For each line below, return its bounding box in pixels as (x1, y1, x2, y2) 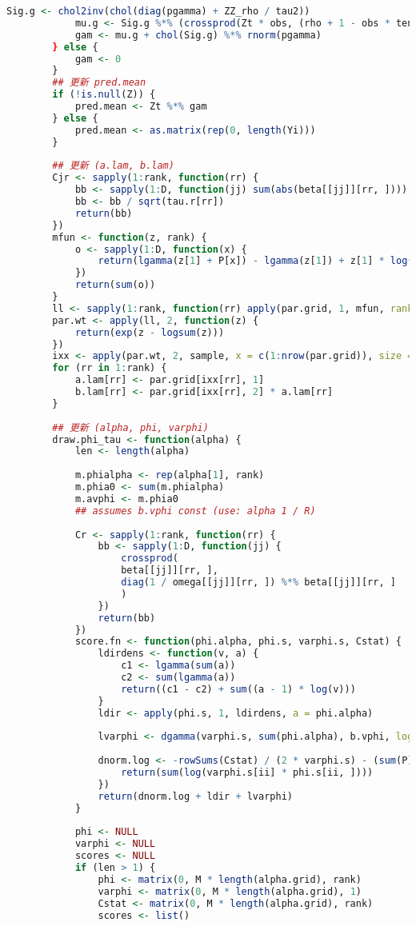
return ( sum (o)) (74, 279, 156, 291)
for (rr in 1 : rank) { (52, 362, 167, 374)
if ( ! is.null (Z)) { (52, 89, 156, 101)
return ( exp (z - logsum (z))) (74, 326, 225, 338)
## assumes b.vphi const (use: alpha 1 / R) (74, 505, 316, 517)
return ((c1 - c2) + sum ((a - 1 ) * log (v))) (121, 683, 356, 695)
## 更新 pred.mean (52, 77, 146, 89)
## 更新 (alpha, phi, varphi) (52, 421, 209, 433)
